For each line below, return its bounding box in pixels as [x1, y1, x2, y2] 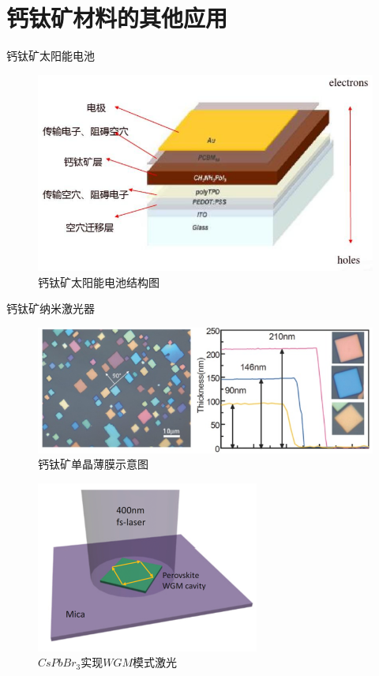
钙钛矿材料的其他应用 [6, 2, 228, 34]
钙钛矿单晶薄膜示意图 [38, 456, 148, 472]
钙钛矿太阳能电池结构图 [38, 273, 159, 290]
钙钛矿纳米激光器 [6, 300, 95, 317]
